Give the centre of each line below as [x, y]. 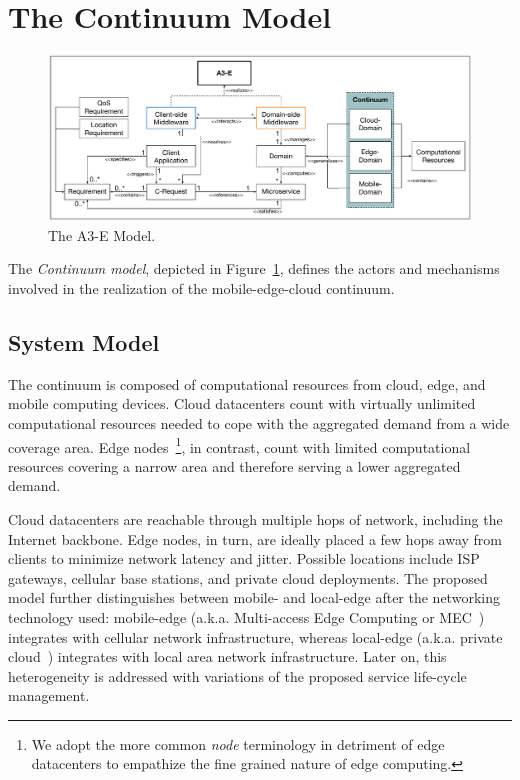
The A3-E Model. [102, 234]
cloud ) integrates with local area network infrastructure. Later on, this [227, 656]
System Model [84, 341]
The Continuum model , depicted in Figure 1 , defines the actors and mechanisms [254, 268]
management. [49, 695]
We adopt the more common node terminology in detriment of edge [238, 743]
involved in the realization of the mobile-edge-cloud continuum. [201, 287]
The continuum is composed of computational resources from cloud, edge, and [247, 383]
